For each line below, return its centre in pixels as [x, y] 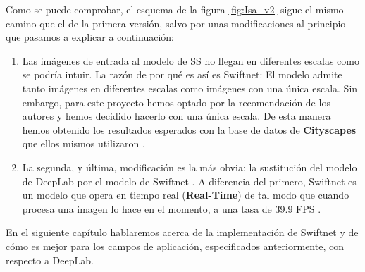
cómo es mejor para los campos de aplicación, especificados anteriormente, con [175, 246]
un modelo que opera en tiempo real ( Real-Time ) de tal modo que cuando [186, 195]
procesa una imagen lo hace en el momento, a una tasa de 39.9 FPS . [172, 208]
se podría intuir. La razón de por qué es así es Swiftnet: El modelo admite [182, 74]
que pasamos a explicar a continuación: [90, 37]
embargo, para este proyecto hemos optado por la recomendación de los [176, 102]
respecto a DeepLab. [50, 260]
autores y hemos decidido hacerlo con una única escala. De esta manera [177, 116]
